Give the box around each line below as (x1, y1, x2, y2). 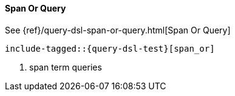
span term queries (29, 61, 102, 72)
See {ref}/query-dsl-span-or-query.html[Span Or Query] (5, 24, 231, 35)
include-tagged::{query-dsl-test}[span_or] (5, 43, 215, 53)
